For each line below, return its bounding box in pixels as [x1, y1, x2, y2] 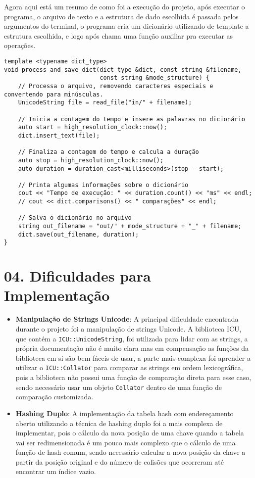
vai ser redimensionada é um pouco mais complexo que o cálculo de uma [15, 437, 236, 447]
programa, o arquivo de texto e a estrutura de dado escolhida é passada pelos [4, 11, 239, 21]
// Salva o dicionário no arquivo [18, 214, 132, 222]
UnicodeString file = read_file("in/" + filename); [18, 99, 192, 106]
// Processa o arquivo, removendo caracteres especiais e [18, 82, 213, 90]
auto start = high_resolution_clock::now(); [18, 124, 167, 131]
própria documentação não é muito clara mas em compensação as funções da [15, 343, 249, 353]
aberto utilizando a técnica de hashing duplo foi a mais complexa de [15, 418, 223, 428]
